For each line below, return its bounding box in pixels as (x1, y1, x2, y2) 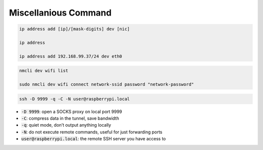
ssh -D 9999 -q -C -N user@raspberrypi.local (19, 96, 130, 102)
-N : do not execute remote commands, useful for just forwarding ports (21, 129, 163, 135)
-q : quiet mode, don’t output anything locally (21, 122, 112, 128)
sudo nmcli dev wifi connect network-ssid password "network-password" (19, 82, 194, 87)
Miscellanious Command (9, 7, 112, 18)
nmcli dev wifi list (19, 68, 68, 74)
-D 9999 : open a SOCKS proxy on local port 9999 (21, 109, 122, 114)
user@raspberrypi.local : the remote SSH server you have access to (21, 136, 166, 142)
